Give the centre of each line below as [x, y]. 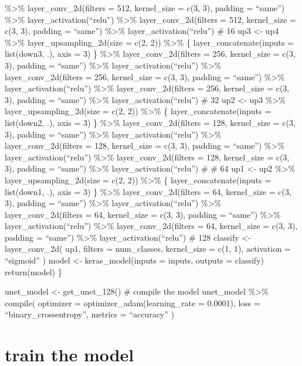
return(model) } [33, 271]
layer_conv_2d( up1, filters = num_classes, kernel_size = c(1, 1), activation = [148, 249]
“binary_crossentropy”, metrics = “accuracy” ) [89, 314]
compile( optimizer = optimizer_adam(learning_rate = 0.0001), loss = [133, 302]
